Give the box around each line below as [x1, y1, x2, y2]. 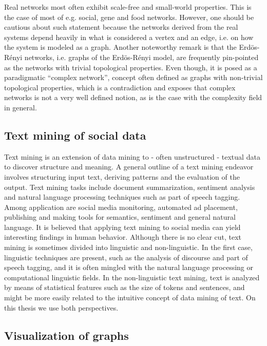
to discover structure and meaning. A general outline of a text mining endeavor [4, 161, 254, 172]
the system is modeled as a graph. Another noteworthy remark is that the [4, 42, 237, 52]
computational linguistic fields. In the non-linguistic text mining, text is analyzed [4, 272, 260, 282]
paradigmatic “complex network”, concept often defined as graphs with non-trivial [4, 72, 263, 83]
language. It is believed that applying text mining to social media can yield [4, 221, 241, 232]
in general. [4, 102, 37, 112]
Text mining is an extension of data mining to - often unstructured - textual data [4, 151, 260, 162]
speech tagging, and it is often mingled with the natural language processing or [4, 262, 254, 273]
